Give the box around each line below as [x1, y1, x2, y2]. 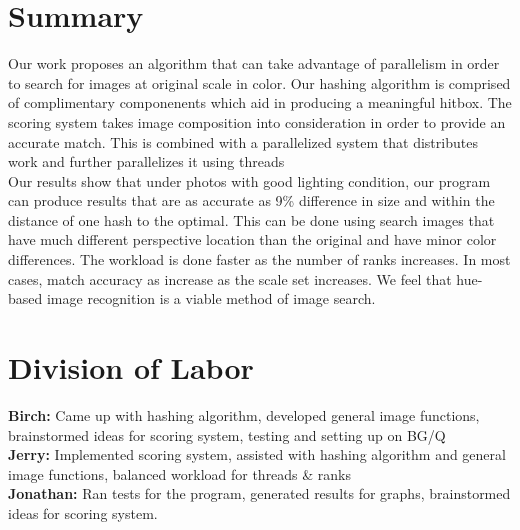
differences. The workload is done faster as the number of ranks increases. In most [8, 249, 511, 270]
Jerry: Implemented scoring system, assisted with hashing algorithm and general [8, 444, 506, 465]
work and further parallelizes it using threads [8, 151, 285, 172]
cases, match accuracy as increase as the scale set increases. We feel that [8, 268, 452, 289]
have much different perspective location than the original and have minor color [8, 229, 497, 250]
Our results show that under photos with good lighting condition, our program [8, 170, 491, 191]
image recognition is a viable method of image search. [46, 288, 376, 309]
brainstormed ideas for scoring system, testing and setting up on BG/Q [8, 424, 446, 445]
